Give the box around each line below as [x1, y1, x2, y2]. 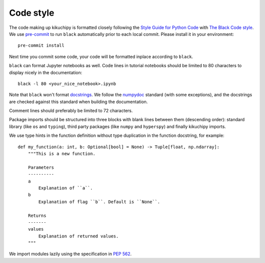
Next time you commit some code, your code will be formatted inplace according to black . [9, 53, 193, 59]
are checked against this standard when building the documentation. [9, 99, 148, 105]
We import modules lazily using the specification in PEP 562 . [9, 251, 132, 257]
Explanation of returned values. [38, 233, 119, 239]
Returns [27, 212, 47, 218]
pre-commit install [18, 43, 65, 49]
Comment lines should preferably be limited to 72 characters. [9, 108, 133, 114]
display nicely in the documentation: [9, 69, 82, 76]
